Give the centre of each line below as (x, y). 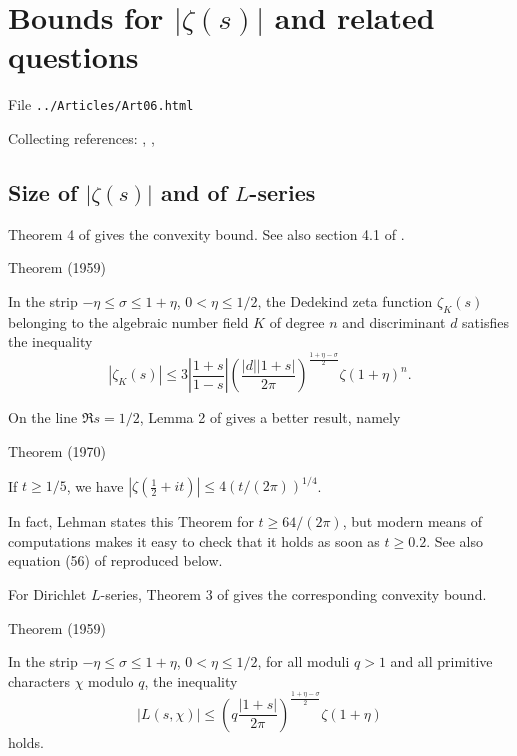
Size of (43, 191)
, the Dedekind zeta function (345, 300)
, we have (95, 485)
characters (39, 680)
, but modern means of (412, 521)
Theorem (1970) (57, 451)
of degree (297, 321)
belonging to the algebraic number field (128, 321)
